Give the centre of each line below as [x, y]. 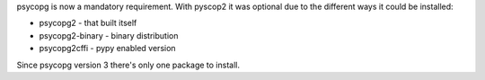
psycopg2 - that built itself [88, 23]
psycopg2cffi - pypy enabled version [107, 49]
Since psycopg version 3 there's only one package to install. [128, 65]
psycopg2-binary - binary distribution [109, 35]
